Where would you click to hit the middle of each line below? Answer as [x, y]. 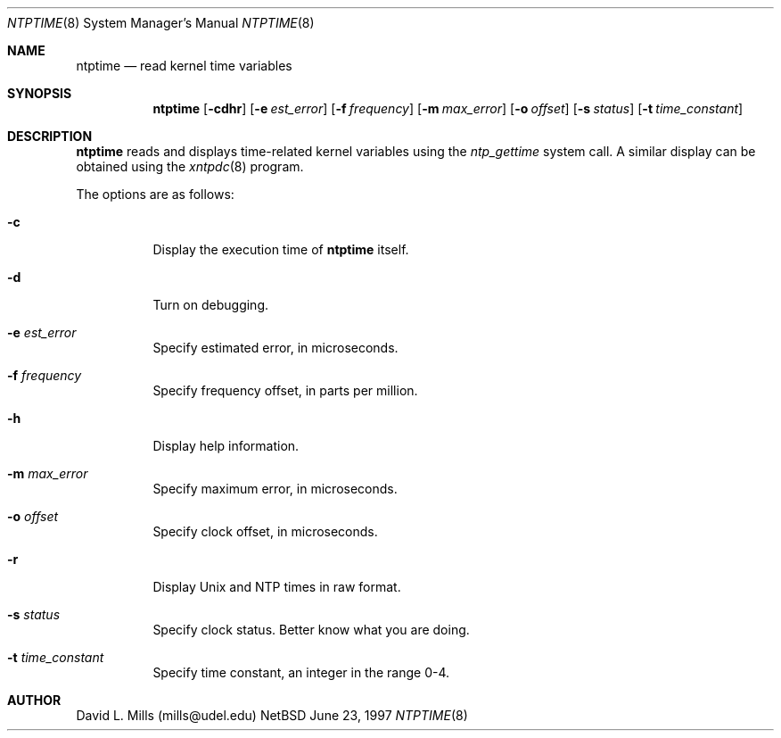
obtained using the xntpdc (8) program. [190, 166]
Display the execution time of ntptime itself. [281, 249]
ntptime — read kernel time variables [184, 66]
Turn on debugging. [211, 305]
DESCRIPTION [50, 136]
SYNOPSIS [40, 93]
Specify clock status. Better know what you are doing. [311, 630]
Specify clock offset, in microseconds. [265, 531]
